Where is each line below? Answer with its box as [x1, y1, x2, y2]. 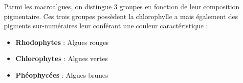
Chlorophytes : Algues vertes [15, 53, 108, 63]
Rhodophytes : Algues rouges [15, 37, 109, 47]
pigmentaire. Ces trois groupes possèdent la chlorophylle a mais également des [4, 11, 238, 21]
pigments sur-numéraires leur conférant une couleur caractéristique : [4, 21, 208, 31]
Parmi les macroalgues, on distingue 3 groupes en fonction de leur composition [4, 1, 240, 11]
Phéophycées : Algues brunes [15, 69, 108, 80]
